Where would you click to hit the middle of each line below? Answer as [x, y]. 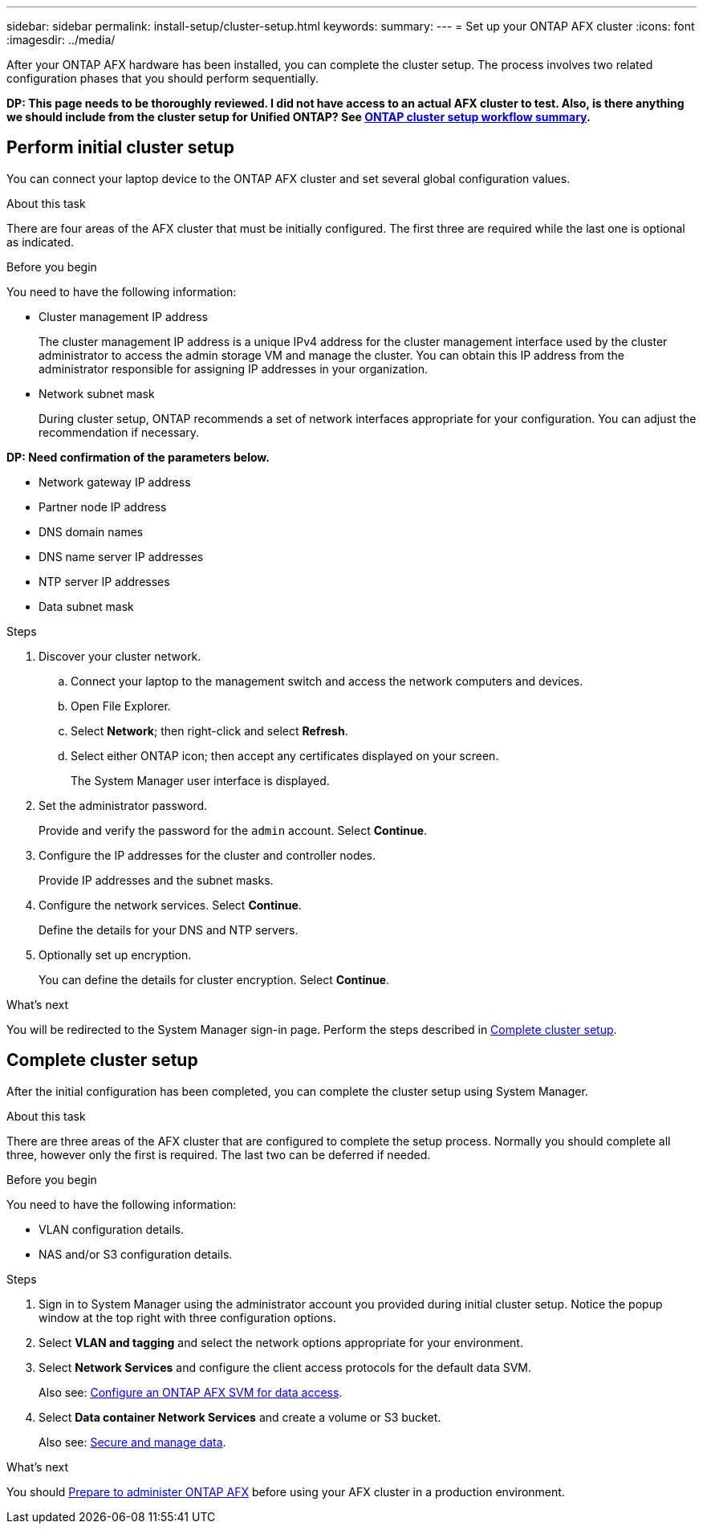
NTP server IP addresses [104, 581]
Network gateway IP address [115, 482]
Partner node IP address [103, 507]
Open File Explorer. [121, 706]
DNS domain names [91, 531]
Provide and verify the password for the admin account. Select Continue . [233, 830]
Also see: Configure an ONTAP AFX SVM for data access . [191, 1392]
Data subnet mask [86, 606]
